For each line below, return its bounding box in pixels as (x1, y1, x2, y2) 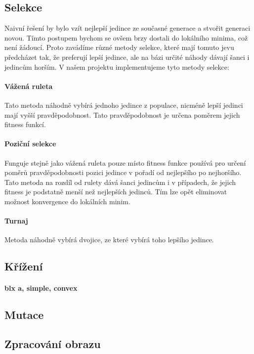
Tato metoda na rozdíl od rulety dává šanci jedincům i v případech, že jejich (4, 177, 236, 187)
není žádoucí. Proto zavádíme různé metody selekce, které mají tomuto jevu (4, 42, 234, 52)
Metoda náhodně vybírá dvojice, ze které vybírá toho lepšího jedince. (4, 234, 214, 245)
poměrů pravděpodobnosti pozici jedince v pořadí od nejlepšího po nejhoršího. (4, 167, 242, 177)
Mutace (4, 307, 44, 322)
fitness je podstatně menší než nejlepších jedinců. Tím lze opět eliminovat (4, 186, 227, 197)
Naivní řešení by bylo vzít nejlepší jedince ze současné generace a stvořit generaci (4, 23, 251, 33)
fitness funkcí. (4, 119, 46, 130)
